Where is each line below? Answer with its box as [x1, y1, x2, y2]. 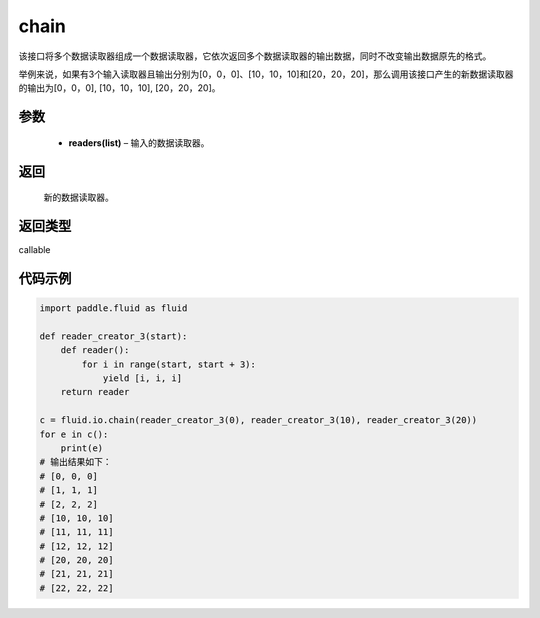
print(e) [60, 442, 104, 454]
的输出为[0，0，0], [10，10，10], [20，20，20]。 [18, 82, 221, 94]
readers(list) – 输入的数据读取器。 [68, 136, 210, 149]
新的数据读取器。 [43, 191, 114, 204]
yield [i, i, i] [102, 373, 183, 384]
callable [18, 244, 51, 256]
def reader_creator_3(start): [39, 330, 188, 342]
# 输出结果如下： [39, 456, 112, 468]
